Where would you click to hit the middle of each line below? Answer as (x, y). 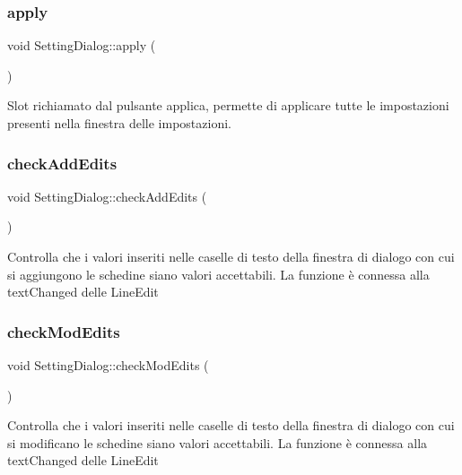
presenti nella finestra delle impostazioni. (119, 123)
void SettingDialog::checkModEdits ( (108, 365)
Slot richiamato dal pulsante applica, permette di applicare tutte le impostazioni (228, 105)
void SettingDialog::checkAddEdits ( (107, 196)
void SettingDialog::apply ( (82, 45)
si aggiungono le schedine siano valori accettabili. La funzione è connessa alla (218, 274)
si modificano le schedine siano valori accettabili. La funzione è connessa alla (218, 442)
